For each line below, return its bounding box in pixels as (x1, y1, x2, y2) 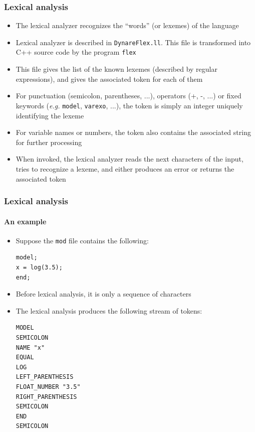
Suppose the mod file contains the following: (16, 235, 149, 245)
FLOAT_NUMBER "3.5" (16, 383, 81, 390)
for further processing (16, 136, 82, 147)
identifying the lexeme (16, 110, 84, 120)
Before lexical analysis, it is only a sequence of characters (16, 289, 191, 299)
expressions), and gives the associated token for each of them (16, 73, 203, 84)
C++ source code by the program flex (16, 47, 136, 57)
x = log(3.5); (16, 264, 63, 271)
